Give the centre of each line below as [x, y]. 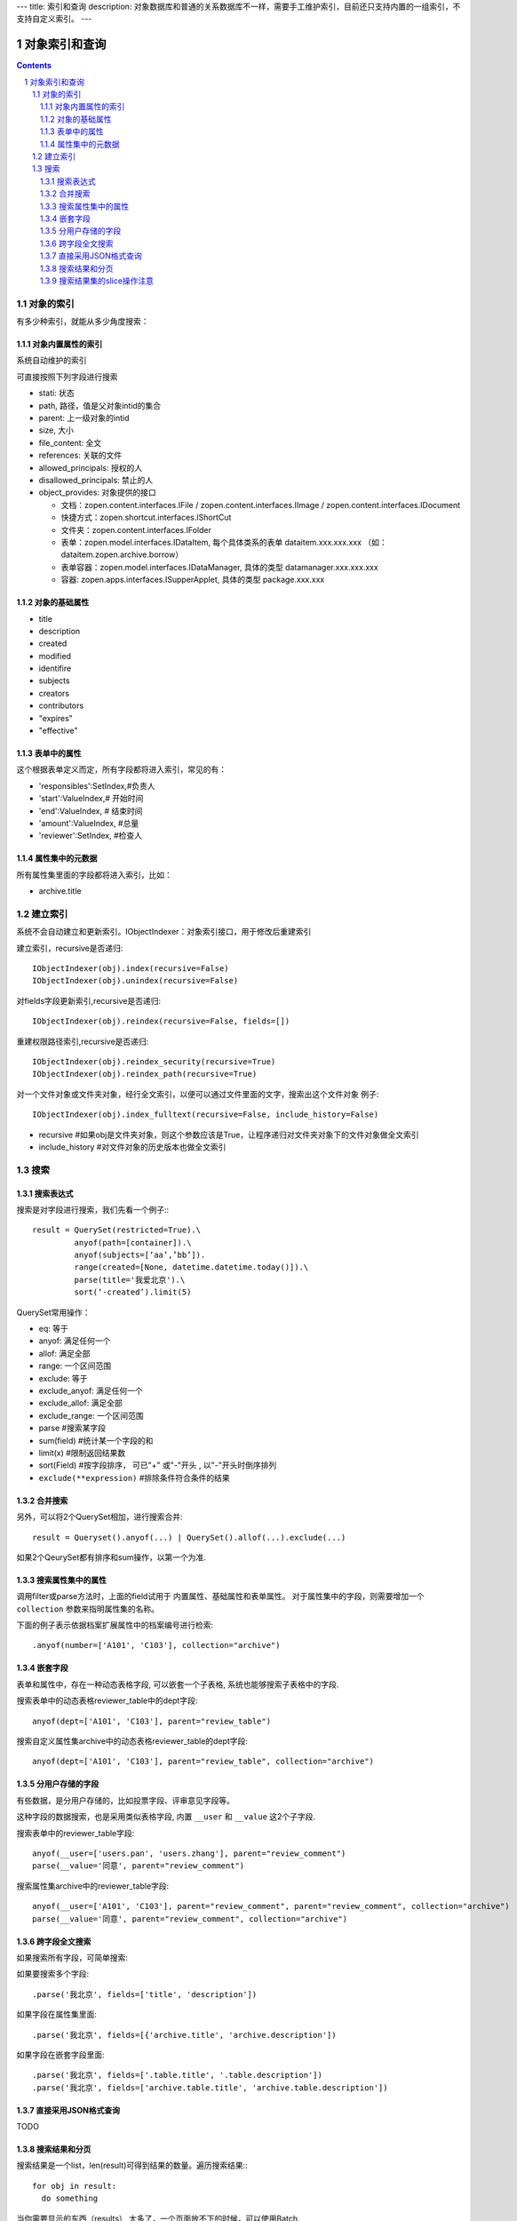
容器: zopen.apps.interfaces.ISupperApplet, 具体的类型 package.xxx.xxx [193, 580]
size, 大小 [56, 430]
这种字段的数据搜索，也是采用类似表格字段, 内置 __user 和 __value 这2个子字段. [166, 1817]
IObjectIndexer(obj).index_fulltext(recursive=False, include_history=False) [206, 1114]
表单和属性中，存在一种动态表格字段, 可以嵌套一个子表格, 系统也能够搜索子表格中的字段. [178, 1684]
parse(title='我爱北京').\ [130, 1280]
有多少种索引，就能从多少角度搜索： [83, 322]
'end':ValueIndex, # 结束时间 [91, 811]
